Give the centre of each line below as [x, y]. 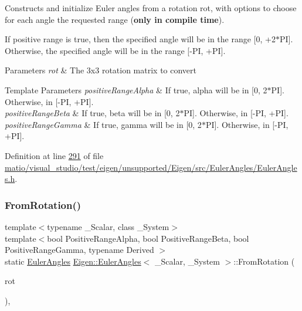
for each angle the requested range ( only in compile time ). [115, 19]
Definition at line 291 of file [54, 155]
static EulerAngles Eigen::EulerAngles [73, 261]
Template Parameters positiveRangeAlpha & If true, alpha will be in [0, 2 [136, 89]
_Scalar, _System [188, 261]
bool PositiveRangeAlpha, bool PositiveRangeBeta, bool [148, 238]
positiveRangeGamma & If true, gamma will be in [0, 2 [103, 124]
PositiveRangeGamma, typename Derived [79, 250]
